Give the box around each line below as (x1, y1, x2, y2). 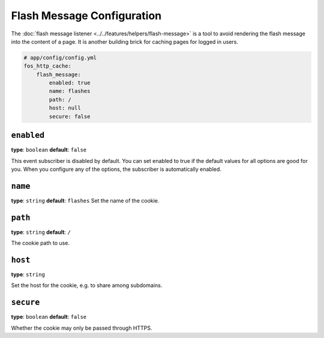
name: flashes (49, 87, 91, 95)
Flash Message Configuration (11, 9, 162, 22)
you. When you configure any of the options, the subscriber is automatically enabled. (11, 165, 222, 173)
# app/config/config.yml (23, 54, 97, 61)
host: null (49, 105, 81, 111)
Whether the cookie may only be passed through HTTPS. (11, 324, 152, 331)
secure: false (49, 113, 91, 120)
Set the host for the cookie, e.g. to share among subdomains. (11, 282, 163, 289)
